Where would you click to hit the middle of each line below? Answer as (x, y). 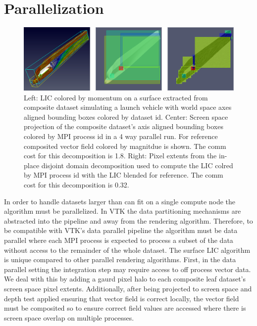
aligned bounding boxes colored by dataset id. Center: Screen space (126, 116)
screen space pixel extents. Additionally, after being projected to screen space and (128, 288)
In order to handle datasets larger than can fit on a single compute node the (120, 201)
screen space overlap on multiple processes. (69, 317)
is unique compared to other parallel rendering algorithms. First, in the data (120, 259)
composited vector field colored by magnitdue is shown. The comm (125, 146)
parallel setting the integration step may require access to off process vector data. (128, 269)
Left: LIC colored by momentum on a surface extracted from (116, 97)
